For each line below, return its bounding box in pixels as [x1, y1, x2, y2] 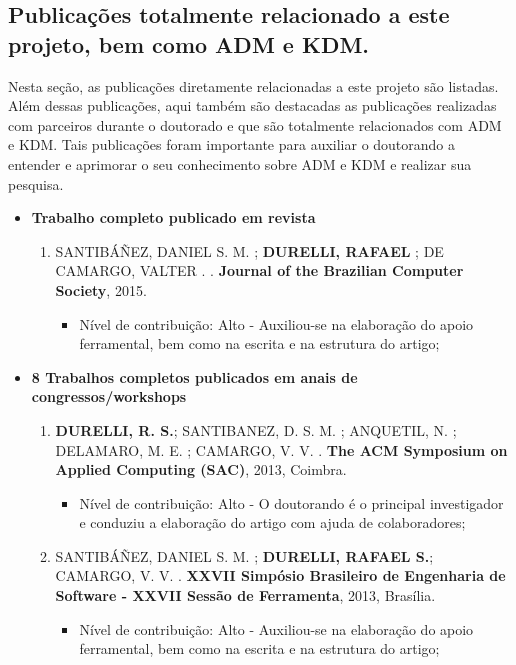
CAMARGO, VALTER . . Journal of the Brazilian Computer [55, 260, 464, 281]
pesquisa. [8, 173, 64, 194]
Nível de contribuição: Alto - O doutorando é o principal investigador [79, 492, 504, 513]
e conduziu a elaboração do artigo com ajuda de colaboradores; [79, 512, 466, 533]
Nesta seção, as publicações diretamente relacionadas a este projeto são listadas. [8, 75, 499, 96]
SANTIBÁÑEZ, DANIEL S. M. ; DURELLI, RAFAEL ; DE [55, 240, 444, 261]
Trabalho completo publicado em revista [31, 207, 316, 228]
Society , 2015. [55, 279, 147, 300]
